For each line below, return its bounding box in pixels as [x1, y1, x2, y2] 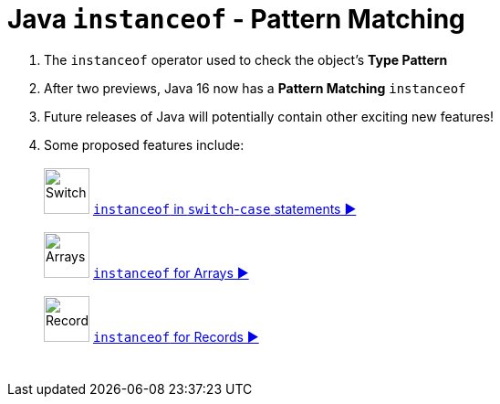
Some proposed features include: [44, 136, 245, 153]
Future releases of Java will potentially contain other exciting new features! [44, 108, 495, 124]
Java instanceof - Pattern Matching [7, 4, 465, 35]
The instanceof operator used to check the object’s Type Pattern [44, 51, 448, 68]
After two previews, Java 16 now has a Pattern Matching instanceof [44, 80, 466, 96]
